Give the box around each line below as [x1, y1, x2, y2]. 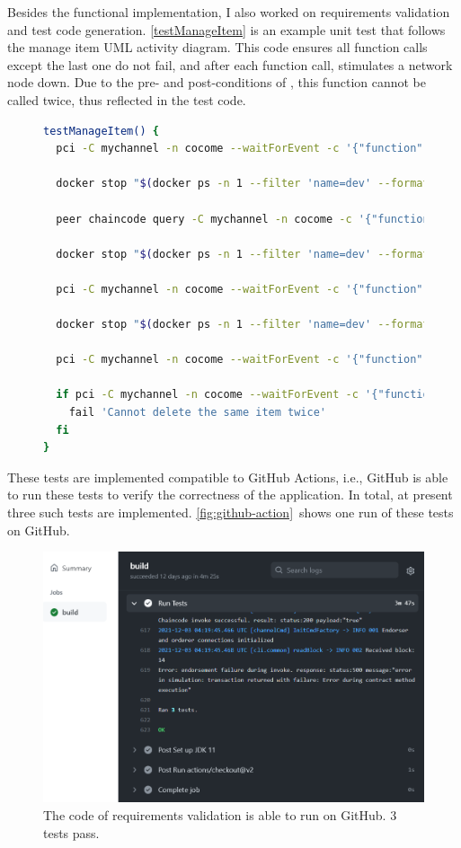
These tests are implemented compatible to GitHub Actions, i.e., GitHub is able [7, 467, 448, 486]
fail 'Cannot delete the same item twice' [68, 406, 327, 420]
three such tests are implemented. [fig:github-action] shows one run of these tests [7, 503, 454, 522]
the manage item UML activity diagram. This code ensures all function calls [7, 38, 428, 57]
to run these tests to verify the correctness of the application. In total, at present [7, 485, 453, 504]
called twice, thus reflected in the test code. [7, 90, 246, 109]
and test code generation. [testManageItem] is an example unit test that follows [7, 20, 446, 39]
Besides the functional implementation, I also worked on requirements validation [7, 3, 450, 21]
